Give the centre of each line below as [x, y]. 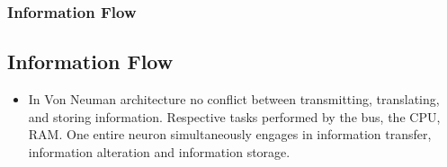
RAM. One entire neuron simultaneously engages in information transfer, [230, 134]
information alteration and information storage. [159, 151]
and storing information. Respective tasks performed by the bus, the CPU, [234, 116]
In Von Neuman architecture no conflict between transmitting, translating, [234, 99]
